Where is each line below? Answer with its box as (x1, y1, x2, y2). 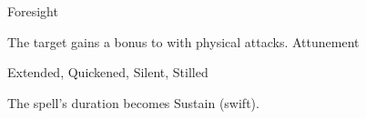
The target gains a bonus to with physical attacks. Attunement (7, 32, 360, 51)
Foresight (7, 2, 58, 20)
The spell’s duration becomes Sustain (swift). (7, 93, 259, 112)
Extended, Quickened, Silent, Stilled (7, 63, 208, 82)
